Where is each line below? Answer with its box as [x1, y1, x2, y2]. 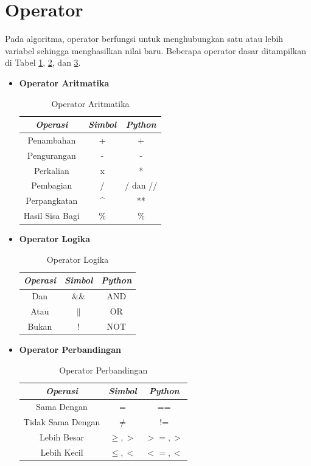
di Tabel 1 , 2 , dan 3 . [5, 56, 81, 69]
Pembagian [31, 179, 72, 192]
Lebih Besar [39, 430, 85, 443]
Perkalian [33, 164, 69, 176]
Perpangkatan [26, 194, 78, 207]
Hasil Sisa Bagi [23, 209, 80, 222]
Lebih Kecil [40, 445, 83, 458]
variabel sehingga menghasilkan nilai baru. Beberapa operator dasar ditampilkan [5, 44, 307, 57]
